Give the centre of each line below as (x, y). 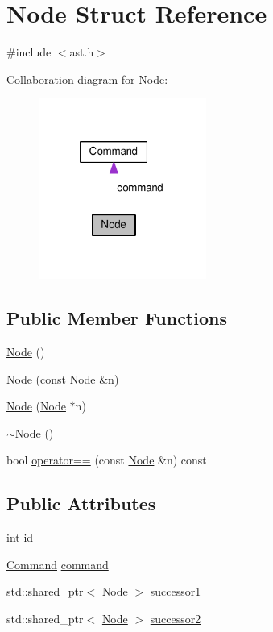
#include (29, 52)
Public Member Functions (117, 318)
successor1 (176, 591)
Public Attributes (81, 503)
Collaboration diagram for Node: (87, 79)
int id (20, 537)
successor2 (176, 619)
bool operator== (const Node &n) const (107, 460)
